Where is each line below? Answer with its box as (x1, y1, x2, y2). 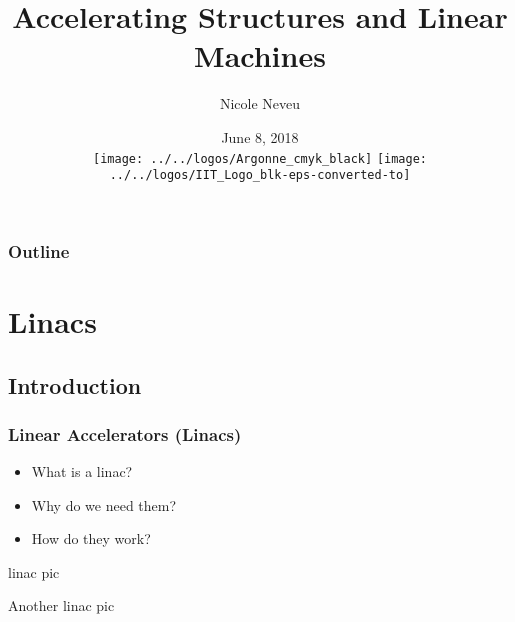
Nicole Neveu (219, 93, 301, 114)
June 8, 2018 (221, 126, 299, 147)
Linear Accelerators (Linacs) (8, 421, 242, 446)
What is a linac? (31, 461, 133, 482)
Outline (8, 238, 70, 263)
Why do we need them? (31, 494, 177, 515)
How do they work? (31, 528, 151, 549)
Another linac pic (8, 595, 115, 616)
